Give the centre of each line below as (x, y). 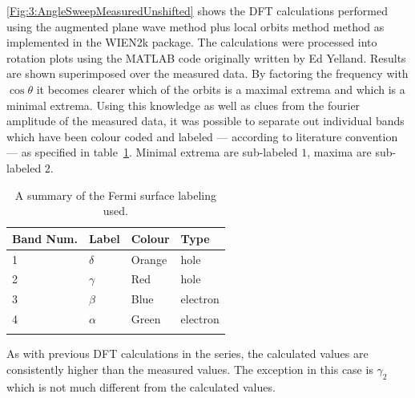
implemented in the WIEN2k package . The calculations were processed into (192, 42)
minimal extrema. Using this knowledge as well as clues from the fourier (183, 105)
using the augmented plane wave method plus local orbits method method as (195, 26)
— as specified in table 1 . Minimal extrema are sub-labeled (152, 152)
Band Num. (45, 238)
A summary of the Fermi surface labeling (116, 195)
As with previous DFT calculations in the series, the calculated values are (187, 353)
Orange (149, 259)
